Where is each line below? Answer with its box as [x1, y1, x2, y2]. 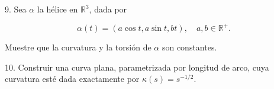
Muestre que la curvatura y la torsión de [5, 41, 151, 53]
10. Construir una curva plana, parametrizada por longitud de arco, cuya [5, 61, 269, 73]
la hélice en [37, 3, 78, 15]
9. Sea [5, 3, 27, 15]
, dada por [89, 3, 127, 15]
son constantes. [162, 41, 217, 53]
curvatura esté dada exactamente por [5, 72, 140, 85]
